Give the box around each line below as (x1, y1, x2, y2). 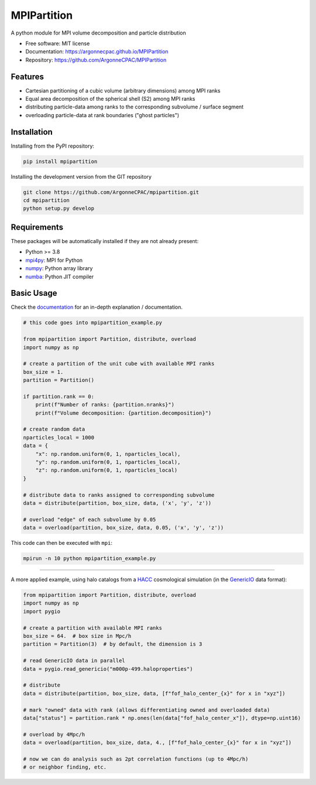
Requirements (11, 222, 64, 232)
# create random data (23, 426, 85, 433)
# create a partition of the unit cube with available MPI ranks (23, 360, 215, 367)
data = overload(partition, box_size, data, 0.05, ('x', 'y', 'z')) (23, 524, 224, 531)
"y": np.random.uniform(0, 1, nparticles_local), (35, 459, 181, 466)
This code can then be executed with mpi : (11, 540, 112, 547)
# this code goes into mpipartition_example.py (23, 319, 162, 326)
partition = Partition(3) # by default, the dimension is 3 (23, 641, 202, 647)
